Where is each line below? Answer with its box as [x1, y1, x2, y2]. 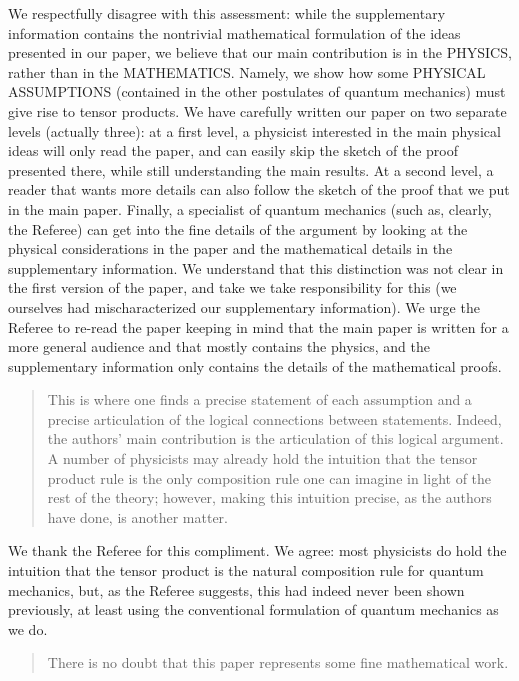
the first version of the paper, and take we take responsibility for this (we [8, 277, 457, 298]
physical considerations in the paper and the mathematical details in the [8, 238, 453, 259]
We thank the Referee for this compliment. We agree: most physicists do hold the [8, 540, 507, 561]
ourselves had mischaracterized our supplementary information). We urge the [8, 296, 480, 317]
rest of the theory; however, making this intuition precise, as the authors [47, 487, 492, 508]
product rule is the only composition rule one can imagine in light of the [47, 467, 492, 488]
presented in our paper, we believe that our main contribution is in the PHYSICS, [8, 42, 512, 63]
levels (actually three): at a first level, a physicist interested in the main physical [8, 120, 501, 141]
